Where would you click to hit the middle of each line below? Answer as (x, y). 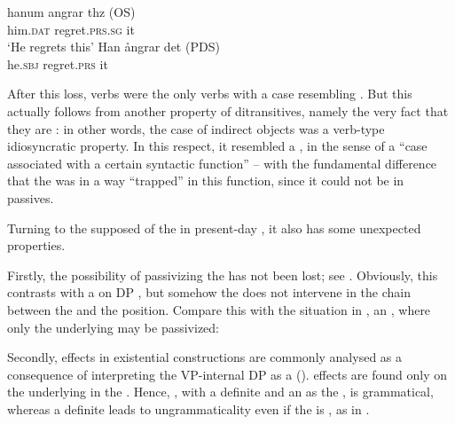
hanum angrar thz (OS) (71, 12)
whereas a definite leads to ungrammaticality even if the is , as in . (188, 408)
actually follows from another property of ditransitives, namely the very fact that (228, 110)
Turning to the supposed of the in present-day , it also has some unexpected (214, 228)
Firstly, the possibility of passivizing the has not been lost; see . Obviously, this (223, 275)
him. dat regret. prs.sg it (71, 29)
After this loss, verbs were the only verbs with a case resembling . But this (210, 94)
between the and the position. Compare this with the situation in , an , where (219, 309)
